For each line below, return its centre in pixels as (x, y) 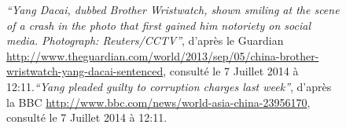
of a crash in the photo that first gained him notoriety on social (158, 25)
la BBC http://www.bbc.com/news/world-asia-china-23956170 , (158, 102)
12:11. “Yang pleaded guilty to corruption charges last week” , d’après (169, 86)
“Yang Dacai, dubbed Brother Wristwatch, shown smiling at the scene (173, 9)
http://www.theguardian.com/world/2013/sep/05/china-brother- (163, 55)
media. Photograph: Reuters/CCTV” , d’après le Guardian (145, 40)
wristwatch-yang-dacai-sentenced (85, 71)
